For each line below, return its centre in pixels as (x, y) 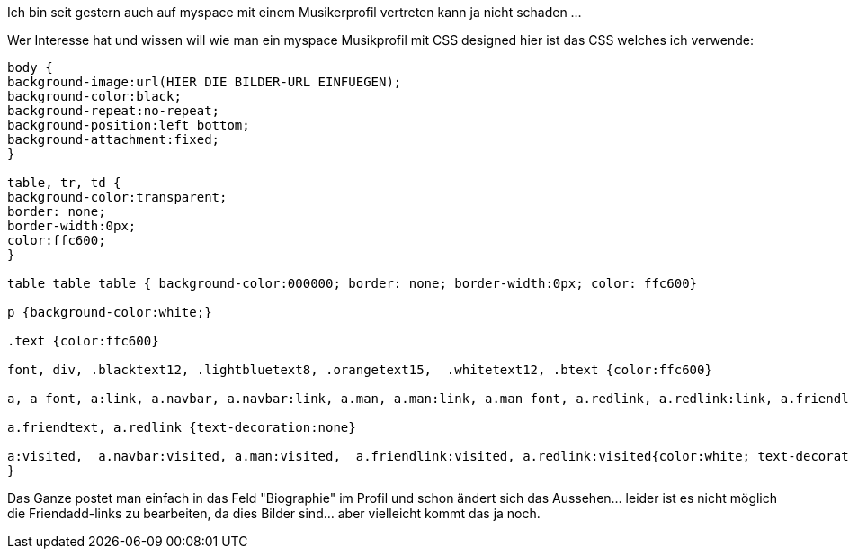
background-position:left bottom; (129, 125)
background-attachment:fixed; (114, 139)
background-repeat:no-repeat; (114, 111)
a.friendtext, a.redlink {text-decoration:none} (182, 427)
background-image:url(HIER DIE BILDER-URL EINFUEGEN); (205, 82)
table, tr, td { (64, 183)
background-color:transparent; (117, 197)
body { (30, 67)
